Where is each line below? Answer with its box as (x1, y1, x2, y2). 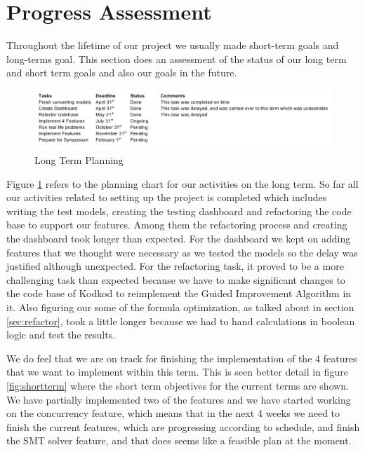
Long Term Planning (34, 153, 124, 167)
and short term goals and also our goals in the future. (6, 65, 237, 80)
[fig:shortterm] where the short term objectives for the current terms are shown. (6, 378, 350, 392)
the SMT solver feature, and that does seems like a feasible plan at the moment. (6, 433, 352, 448)
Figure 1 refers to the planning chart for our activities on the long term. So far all (6, 176, 359, 191)
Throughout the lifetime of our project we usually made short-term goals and (6, 38, 339, 53)
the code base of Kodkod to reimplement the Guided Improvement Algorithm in (6, 286, 352, 301)
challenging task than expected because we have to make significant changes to (6, 272, 345, 287)
